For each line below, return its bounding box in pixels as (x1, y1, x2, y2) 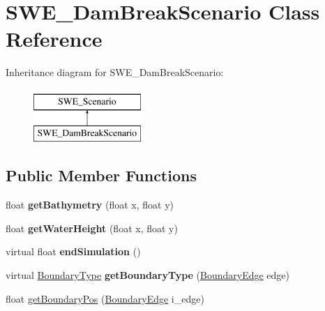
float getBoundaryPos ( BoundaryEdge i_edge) (6, 291, 204, 305)
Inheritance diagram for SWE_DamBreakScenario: (6, 65, 224, 79)
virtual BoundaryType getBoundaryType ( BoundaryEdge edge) (6, 268, 290, 282)
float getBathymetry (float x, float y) (6, 197, 174, 212)
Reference (6, 24, 103, 53)
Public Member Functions (6, 165, 197, 186)
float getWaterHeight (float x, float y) (6, 220, 178, 235)
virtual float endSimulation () (6, 244, 141, 259)
